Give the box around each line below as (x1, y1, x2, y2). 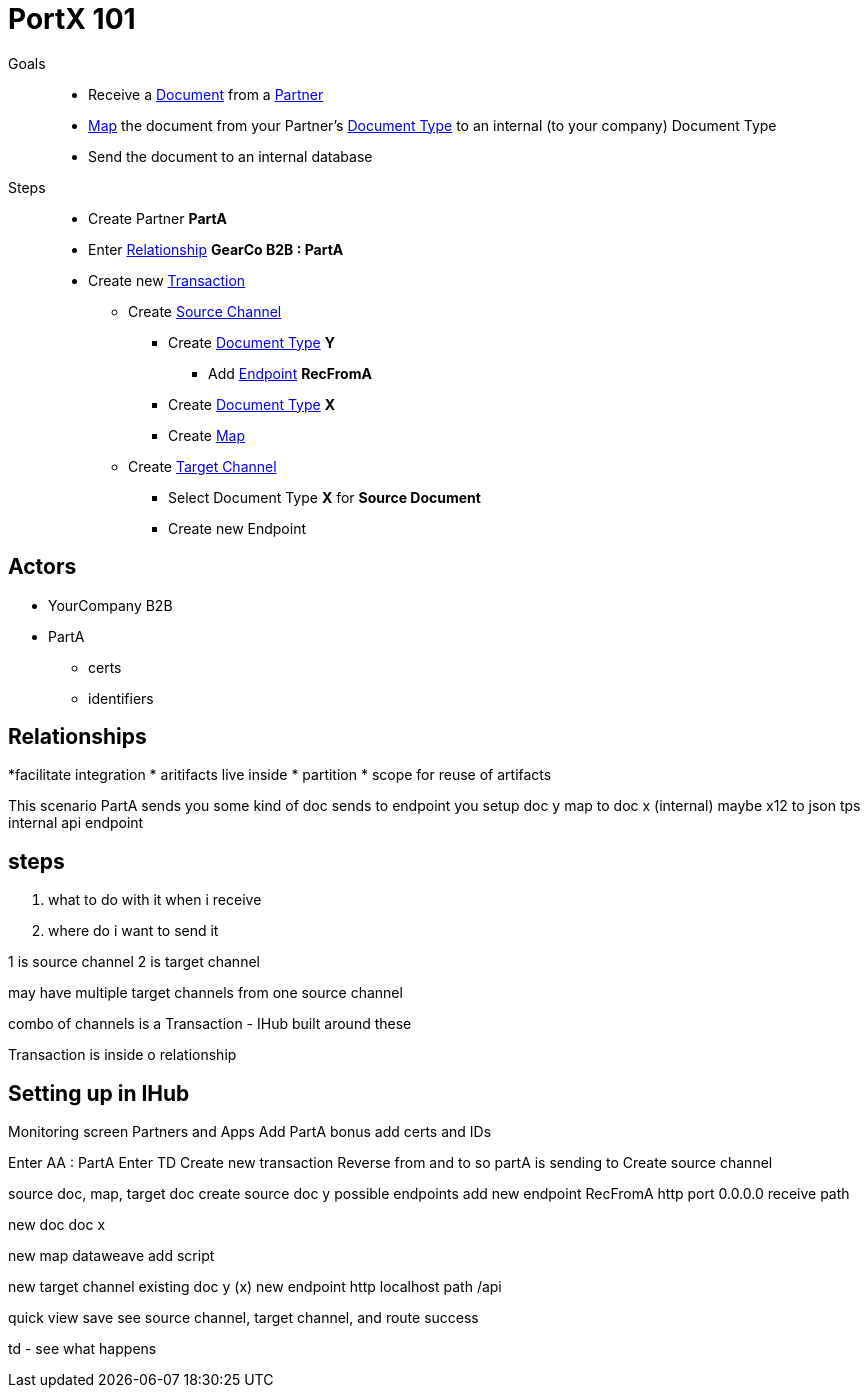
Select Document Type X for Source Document (168, 488, 481, 506)
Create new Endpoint (168, 519, 307, 537)
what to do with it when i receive (48, 891, 262, 909)
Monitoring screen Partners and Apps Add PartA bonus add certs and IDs (8, 1123, 492, 1141)
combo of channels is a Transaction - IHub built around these (8, 1015, 412, 1033)
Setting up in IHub (8, 1080, 190, 1106)
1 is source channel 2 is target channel (8, 953, 260, 971)
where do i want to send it (48, 922, 219, 940)
